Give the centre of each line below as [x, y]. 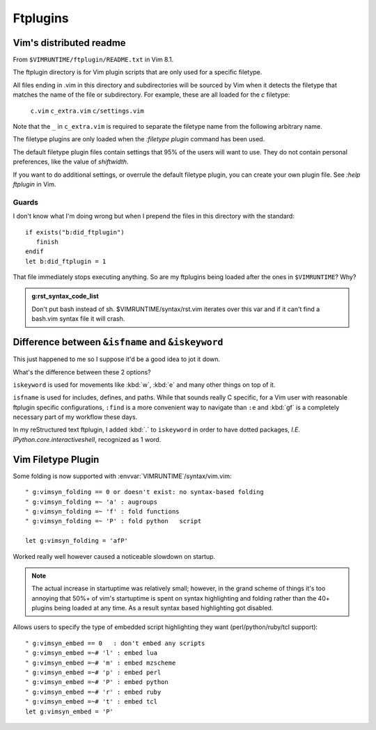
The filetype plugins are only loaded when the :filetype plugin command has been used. [139, 139]
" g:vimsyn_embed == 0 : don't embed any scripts [115, 643]
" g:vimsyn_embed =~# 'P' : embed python [97, 682]
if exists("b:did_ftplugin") [75, 232]
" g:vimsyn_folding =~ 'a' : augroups [92, 502]
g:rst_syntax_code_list [65, 296]
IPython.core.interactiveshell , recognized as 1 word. [87, 439]
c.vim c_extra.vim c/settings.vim [87, 111]
